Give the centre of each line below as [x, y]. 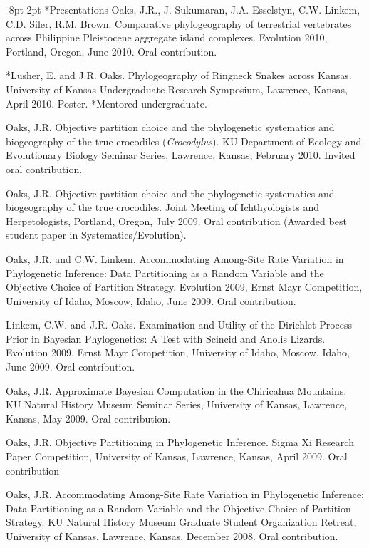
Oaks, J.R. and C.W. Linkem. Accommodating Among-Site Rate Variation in [175, 258]
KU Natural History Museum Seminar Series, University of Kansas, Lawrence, [177, 404]
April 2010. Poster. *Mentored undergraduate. [106, 103]
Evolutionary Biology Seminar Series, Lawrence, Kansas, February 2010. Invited [181, 155]
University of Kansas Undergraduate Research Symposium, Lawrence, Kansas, [177, 89]
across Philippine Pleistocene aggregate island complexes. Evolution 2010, [167, 37]
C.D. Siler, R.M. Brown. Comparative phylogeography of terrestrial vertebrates [179, 23]
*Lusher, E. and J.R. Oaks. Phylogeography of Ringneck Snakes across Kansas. [179, 75]
